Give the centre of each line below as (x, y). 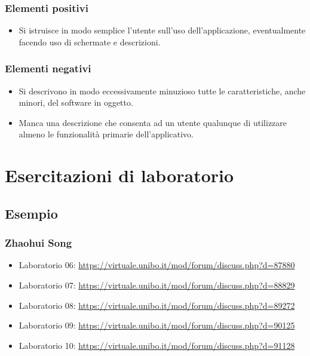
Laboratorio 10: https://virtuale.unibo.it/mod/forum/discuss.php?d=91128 (157, 345)
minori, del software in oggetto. (76, 102)
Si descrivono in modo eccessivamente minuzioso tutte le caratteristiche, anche (162, 90)
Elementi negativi (48, 68)
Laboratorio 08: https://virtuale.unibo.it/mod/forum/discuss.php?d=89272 (157, 305)
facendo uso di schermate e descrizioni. (90, 42)
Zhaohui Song (39, 243)
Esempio (31, 213)
